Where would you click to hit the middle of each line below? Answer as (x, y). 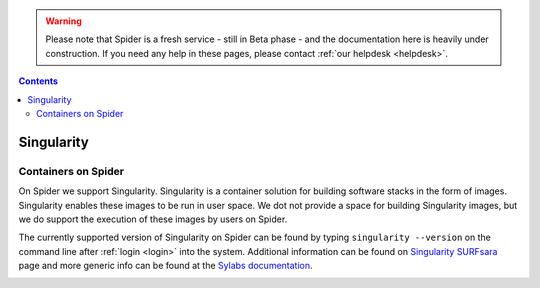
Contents (38, 81)
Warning (63, 21)
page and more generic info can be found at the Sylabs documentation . (166, 266)
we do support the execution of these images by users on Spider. (153, 219)
